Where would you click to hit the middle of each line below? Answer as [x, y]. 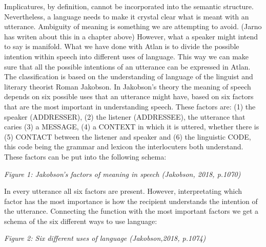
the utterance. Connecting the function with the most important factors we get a [131, 211]
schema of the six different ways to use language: [81, 221]
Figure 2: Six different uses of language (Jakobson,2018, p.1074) [105, 238]
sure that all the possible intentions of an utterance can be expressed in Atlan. [127, 66]
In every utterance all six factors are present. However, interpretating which [123, 191]
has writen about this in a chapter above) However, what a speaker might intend [131, 36]
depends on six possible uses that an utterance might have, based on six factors [129, 96]
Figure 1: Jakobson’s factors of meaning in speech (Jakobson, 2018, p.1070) [122, 174]
